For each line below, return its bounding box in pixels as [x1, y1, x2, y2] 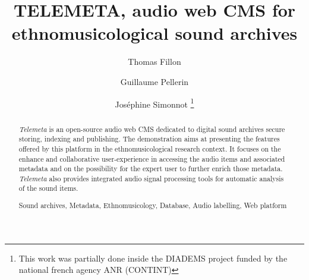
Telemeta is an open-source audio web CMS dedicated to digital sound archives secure [18, 124, 285, 134]
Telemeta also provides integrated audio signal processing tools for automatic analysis [18, 173, 284, 183]
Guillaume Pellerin [120, 75, 189, 87]
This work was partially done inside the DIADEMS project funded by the [18, 251, 288, 264]
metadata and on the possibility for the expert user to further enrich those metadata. [18, 163, 283, 174]
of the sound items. [18, 183, 78, 193]
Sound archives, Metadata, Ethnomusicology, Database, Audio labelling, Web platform [18, 200, 287, 210]
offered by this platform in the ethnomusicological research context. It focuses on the [18, 143, 281, 153]
